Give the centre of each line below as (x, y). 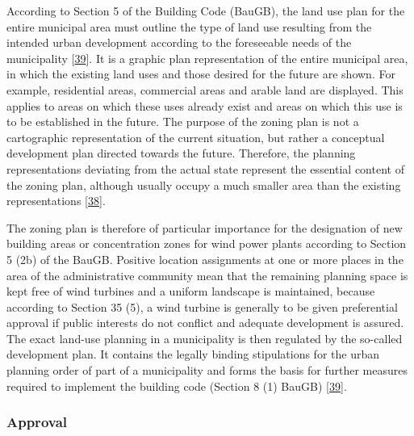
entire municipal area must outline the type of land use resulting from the (189, 26)
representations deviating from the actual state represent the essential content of (205, 168)
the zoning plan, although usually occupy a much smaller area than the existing (204, 184)
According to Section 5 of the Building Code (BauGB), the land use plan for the (206, 10)
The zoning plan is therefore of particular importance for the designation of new (205, 227)
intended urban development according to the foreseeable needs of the (179, 42)
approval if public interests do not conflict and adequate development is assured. (205, 323)
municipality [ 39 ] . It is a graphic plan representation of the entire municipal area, (207, 58)
